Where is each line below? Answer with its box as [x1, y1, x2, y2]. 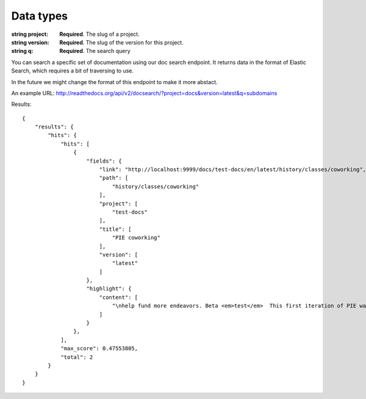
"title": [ [99, 225, 132, 233]
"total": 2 [60, 353, 93, 361]
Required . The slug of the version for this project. [59, 38, 184, 46]
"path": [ [99, 174, 129, 182]
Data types [11, 9, 68, 23]
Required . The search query [59, 48, 131, 55]
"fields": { [86, 157, 122, 164]
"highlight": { [86, 285, 132, 292]
